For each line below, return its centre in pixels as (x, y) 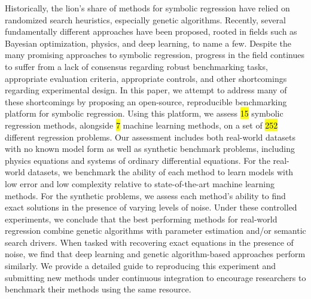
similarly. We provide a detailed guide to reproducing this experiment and (141, 266)
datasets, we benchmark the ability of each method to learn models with (161, 172)
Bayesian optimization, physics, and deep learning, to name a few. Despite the (148, 43)
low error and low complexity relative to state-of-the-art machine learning (140, 183)
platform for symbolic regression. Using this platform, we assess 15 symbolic (144, 113)
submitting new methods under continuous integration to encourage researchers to (155, 277)
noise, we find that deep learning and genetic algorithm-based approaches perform (155, 254)
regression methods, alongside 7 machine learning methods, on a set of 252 (141, 125)
